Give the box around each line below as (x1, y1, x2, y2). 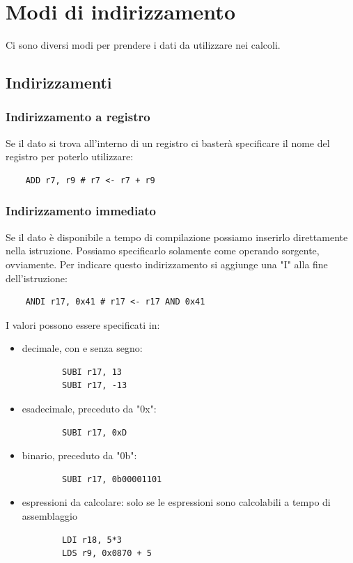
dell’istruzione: (6, 270, 68, 285)
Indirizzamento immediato (6, 202, 157, 219)
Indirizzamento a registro (6, 108, 150, 125)
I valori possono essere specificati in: (6, 317, 160, 332)
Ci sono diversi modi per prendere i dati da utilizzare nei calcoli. (6, 38, 281, 52)
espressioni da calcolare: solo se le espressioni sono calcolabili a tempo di (22, 495, 331, 509)
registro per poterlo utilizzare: (6, 149, 134, 164)
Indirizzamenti (6, 72, 112, 93)
